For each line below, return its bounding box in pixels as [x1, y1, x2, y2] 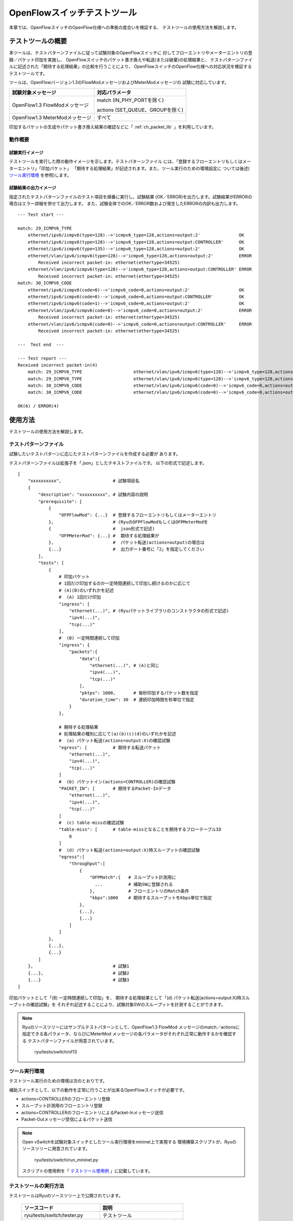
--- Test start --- [18, 212, 64, 217]
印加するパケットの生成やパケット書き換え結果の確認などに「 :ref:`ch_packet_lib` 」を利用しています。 [9, 124, 216, 130]
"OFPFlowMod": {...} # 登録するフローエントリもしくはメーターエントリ [59, 512, 217, 518]
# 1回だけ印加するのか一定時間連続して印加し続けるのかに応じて [59, 581, 190, 586]
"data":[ [79, 656, 100, 661]
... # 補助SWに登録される [94, 882, 173, 887]
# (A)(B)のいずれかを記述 [59, 588, 114, 593]
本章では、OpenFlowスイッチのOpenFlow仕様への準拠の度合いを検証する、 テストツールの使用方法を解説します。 [9, 24, 239, 30]
